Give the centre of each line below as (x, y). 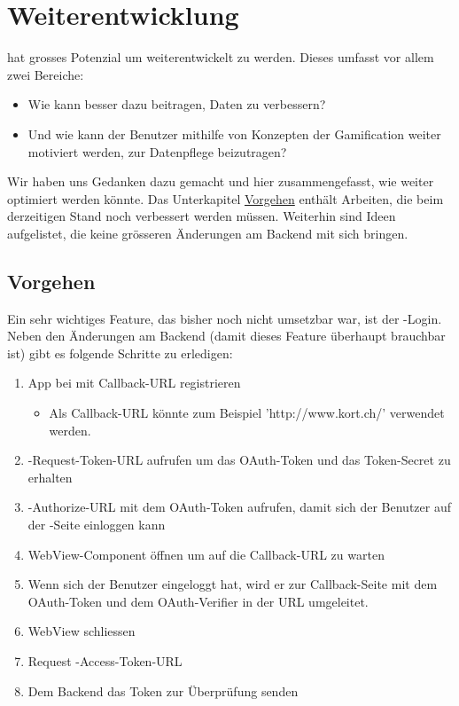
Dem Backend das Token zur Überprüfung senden (163, 690)
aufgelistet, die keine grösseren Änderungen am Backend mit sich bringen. (208, 233)
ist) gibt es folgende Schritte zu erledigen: (120, 353)
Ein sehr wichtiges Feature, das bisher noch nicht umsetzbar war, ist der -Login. (225, 318)
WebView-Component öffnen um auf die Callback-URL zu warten (206, 554)
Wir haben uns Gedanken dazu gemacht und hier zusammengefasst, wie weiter (221, 181)
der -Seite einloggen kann (97, 525)
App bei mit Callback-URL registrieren (134, 383)
